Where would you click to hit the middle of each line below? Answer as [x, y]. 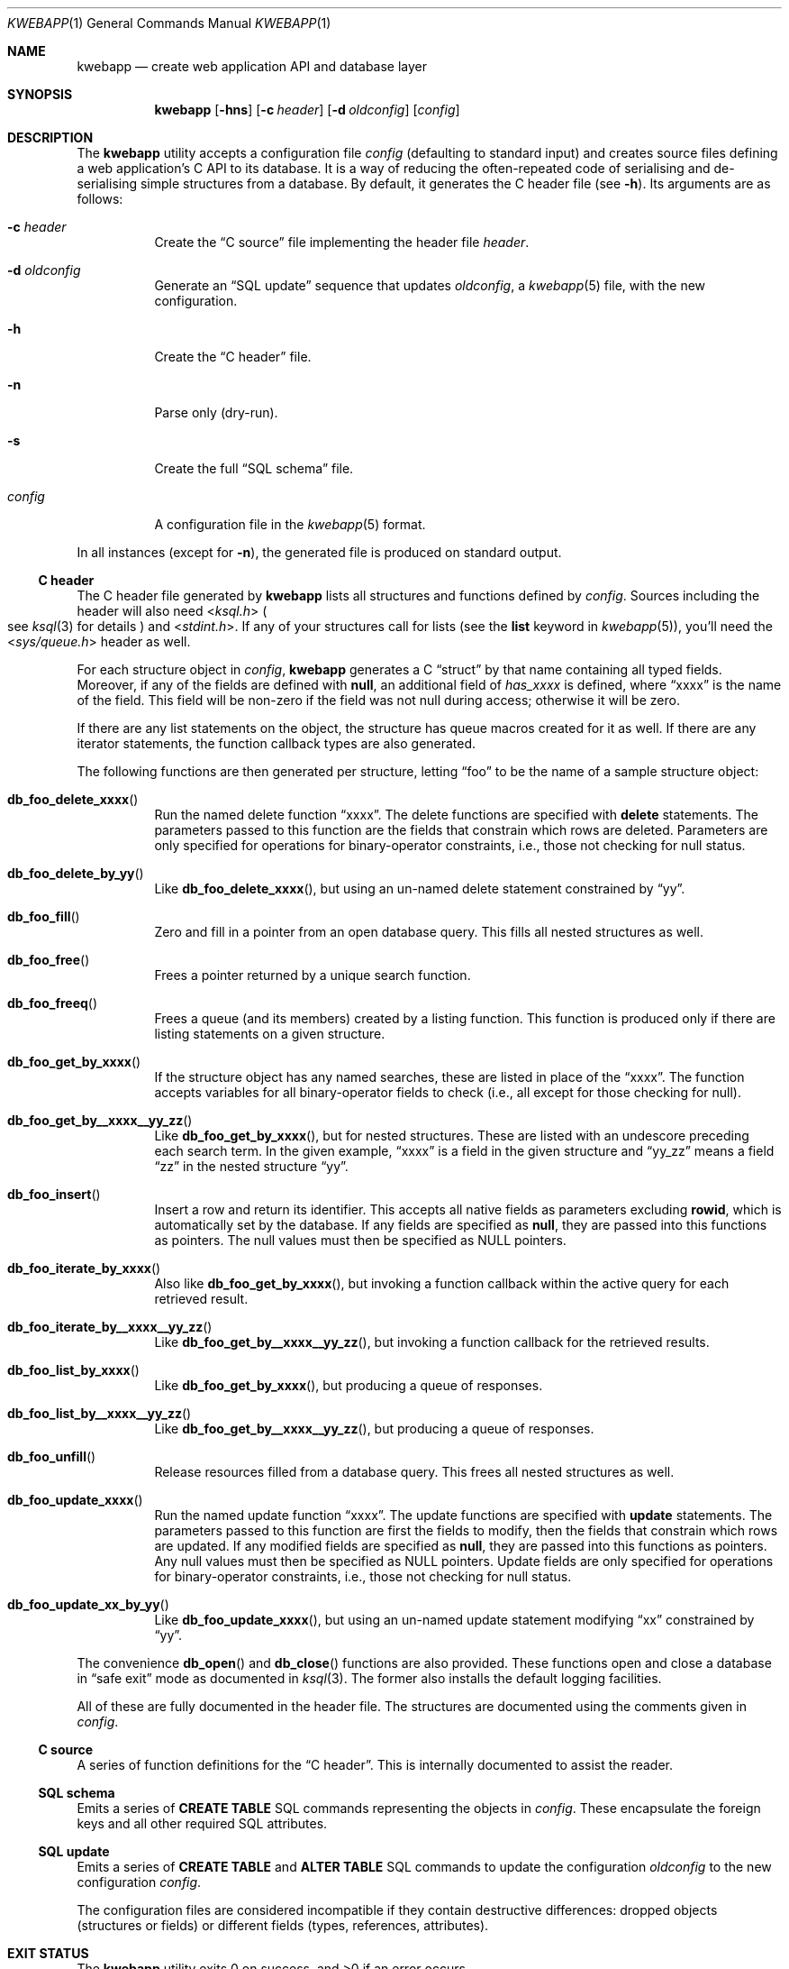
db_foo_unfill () [52, 1456]
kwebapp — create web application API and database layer [252, 66]
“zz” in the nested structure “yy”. [251, 1166]
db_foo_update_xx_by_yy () [88, 1604]
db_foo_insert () [54, 1194]
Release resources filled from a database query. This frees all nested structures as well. [414, 1472]
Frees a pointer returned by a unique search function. [313, 975]
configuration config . [139, 1882]
